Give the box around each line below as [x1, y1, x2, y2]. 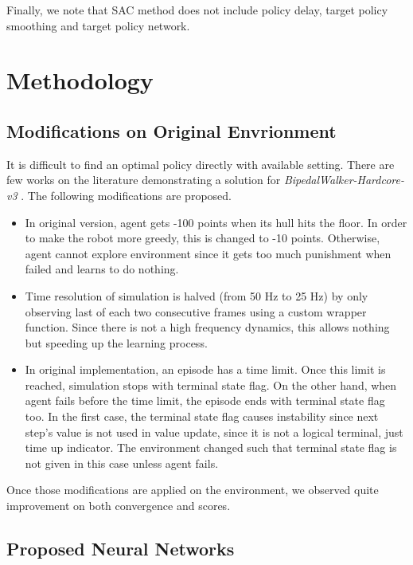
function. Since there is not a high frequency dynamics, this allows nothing [25, 319, 390, 335]
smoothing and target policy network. [6, 17, 190, 33]
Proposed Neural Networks [6, 536, 235, 561]
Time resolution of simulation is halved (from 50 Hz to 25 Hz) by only [25, 287, 368, 304]
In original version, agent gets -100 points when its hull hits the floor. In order [25, 214, 407, 230]
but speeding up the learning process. [25, 334, 208, 351]
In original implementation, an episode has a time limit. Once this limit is [25, 361, 386, 378]
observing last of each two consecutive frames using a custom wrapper [25, 303, 367, 320]
